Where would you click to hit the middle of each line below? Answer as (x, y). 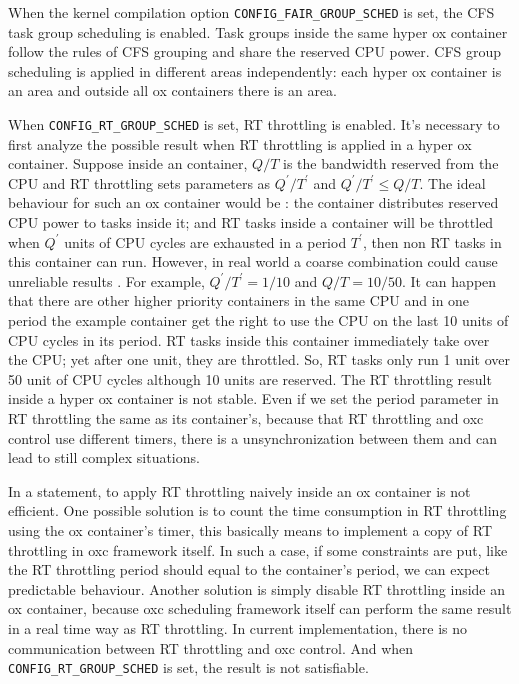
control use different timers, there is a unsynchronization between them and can (252, 437)
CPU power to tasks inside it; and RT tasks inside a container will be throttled (251, 222)
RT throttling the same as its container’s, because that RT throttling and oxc (246, 418)
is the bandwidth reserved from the (391, 163)
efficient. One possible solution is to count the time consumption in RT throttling (257, 510)
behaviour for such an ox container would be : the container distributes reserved (253, 202)
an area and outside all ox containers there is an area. (172, 90)
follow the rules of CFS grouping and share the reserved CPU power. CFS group (255, 51)
